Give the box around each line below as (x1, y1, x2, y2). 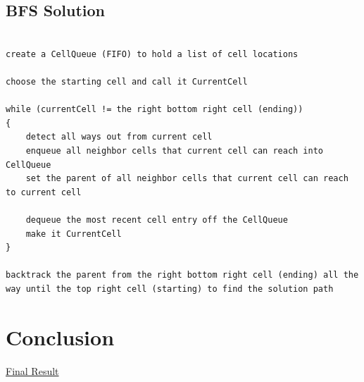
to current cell (6, 187, 82, 197)
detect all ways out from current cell (25, 132, 213, 142)
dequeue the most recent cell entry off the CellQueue (25, 214, 288, 225)
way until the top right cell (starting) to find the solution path (6, 283, 334, 294)
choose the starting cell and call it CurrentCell (6, 76, 248, 87)
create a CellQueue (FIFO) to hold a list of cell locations (6, 49, 299, 59)
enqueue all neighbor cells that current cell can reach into (25, 145, 324, 156)
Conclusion (6, 322, 115, 351)
